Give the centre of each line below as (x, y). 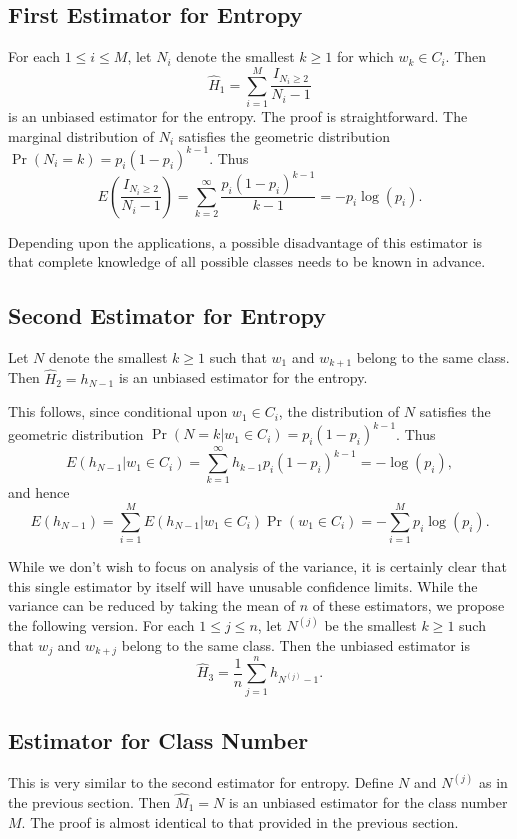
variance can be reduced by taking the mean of (152, 605)
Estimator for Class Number (158, 739)
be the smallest (370, 625)
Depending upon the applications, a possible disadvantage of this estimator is (245, 241)
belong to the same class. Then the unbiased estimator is (295, 644)
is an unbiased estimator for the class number (368, 801)
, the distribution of (339, 411)
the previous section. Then (89, 801)
